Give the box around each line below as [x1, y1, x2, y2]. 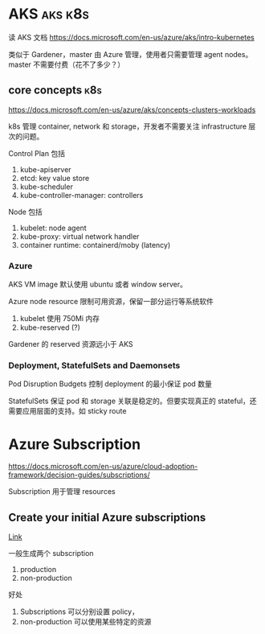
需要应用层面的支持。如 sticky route [8, 406, 127, 416]
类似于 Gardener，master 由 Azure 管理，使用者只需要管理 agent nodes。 [8, 49, 253, 59]
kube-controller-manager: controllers [19, 190, 144, 200]
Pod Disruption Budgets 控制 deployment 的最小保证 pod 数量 [8, 379, 213, 389]
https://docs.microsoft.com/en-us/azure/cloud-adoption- [8, 462, 198, 471]
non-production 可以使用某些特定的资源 [19, 617, 152, 627]
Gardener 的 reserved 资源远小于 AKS [8, 340, 134, 349]
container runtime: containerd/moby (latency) [19, 240, 171, 249]
